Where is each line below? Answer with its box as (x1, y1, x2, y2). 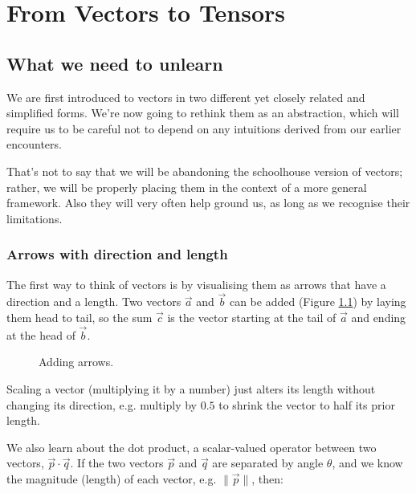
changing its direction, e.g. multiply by (6, 396, 197, 413)
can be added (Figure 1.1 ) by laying (229, 293, 406, 310)
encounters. (6, 136, 62, 153)
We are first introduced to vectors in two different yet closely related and (6, 88, 365, 105)
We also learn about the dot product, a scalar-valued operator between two (6, 438, 377, 455)
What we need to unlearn (6, 51, 223, 75)
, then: (251, 470, 283, 487)
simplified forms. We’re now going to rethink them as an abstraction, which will (6, 104, 399, 121)
